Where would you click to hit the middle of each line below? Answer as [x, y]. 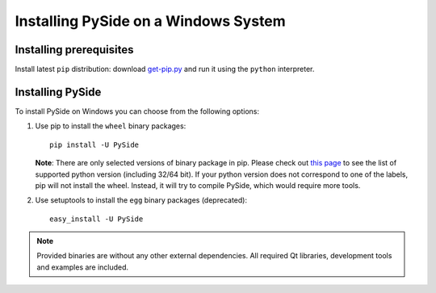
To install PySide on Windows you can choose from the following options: [137, 111]
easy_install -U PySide [96, 219]
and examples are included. [83, 267]
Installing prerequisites [74, 50]
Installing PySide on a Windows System [150, 21]
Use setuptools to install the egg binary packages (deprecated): [141, 200]
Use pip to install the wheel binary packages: [111, 126]
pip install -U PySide [94, 144]
